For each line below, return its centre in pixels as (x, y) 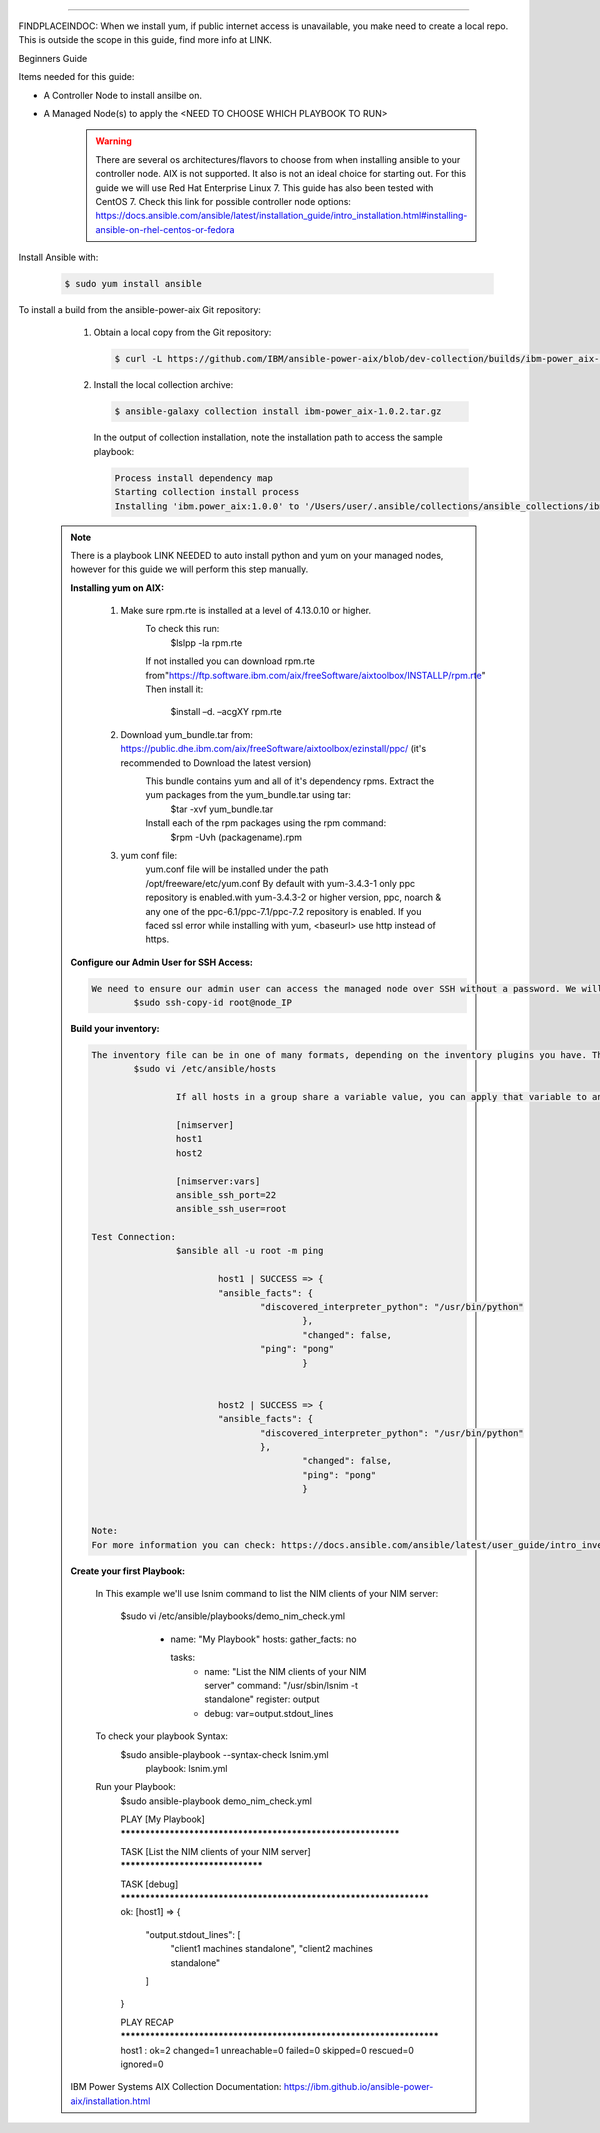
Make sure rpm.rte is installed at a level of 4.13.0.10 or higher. (246, 611)
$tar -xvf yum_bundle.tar (222, 809)
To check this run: (182, 629)
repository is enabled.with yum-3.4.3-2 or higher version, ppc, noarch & (293, 897)
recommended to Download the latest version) (216, 762)
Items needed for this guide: (76, 77)
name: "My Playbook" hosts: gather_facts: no (263, 1639)
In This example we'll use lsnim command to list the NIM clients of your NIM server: (267, 1594)
